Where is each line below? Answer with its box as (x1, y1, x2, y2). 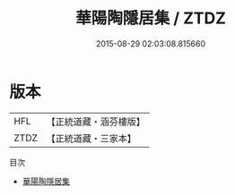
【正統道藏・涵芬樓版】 (46, 115, 146, 128)
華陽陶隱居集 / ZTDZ (74, 8, 227, 29)
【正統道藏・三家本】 (46, 131, 137, 144)
